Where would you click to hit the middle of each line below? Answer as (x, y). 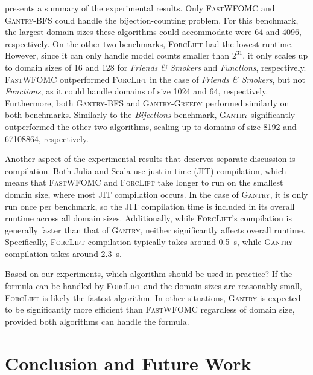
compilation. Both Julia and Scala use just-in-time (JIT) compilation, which (146, 170)
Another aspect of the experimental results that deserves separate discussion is (150, 159)
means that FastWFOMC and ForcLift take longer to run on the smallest (144, 182)
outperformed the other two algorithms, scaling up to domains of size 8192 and (151, 126)
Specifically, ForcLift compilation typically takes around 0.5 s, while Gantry (149, 242)
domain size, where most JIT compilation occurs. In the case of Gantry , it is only (156, 194)
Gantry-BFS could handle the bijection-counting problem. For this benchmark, (152, 20)
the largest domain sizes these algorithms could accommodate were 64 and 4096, (153, 32)
